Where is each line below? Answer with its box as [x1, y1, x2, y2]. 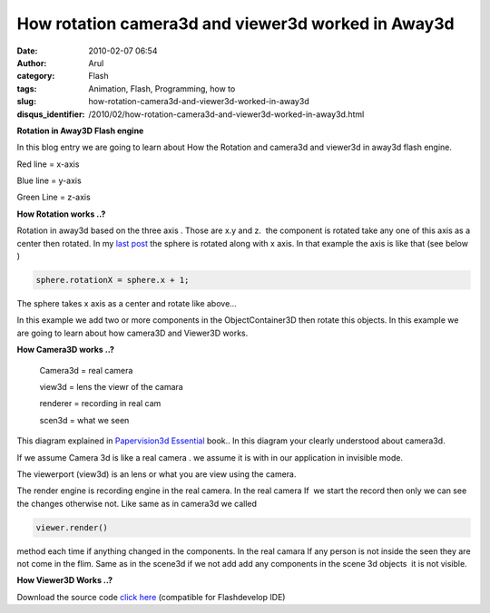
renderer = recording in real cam [39, 398, 162, 409]
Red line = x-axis [16, 159, 80, 170]
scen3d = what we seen [39, 414, 130, 425]
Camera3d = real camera [39, 365, 133, 375]
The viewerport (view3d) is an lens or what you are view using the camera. [16, 468, 297, 480]
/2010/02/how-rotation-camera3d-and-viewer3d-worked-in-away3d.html [88, 109, 365, 120]
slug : [16, 96, 36, 107]
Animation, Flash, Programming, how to [88, 83, 236, 94]
